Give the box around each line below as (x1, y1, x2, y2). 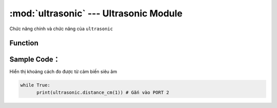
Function (9, 39, 38, 48)
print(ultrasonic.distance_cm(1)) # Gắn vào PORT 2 (36, 90, 169, 95)
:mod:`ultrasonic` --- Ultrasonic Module (9, 8, 183, 19)
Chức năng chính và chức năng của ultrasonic (9, 26, 113, 32)
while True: (20, 82, 51, 88)
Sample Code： (9, 55, 60, 64)
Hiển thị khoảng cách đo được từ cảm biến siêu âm (9, 69, 117, 75)
